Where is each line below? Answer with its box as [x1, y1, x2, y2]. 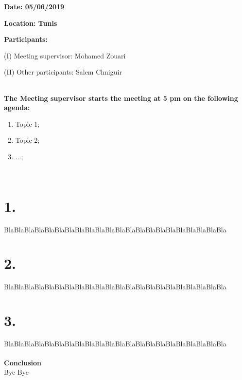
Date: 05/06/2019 [4, 1, 65, 11]
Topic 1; [15, 118, 40, 129]
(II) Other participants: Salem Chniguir [4, 67, 122, 77]
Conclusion [4, 357, 42, 367]
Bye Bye [4, 367, 29, 377]
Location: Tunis [4, 18, 57, 28]
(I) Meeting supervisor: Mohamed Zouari [4, 50, 126, 60]
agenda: [4, 102, 30, 113]
